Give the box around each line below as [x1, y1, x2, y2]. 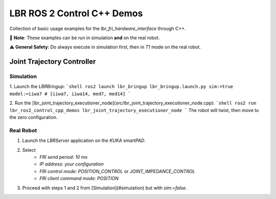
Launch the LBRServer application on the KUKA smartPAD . [22, 137, 146, 144]
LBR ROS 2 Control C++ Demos [9, 8, 143, 19]
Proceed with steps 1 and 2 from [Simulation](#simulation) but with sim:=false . [22, 185, 188, 191]
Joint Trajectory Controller [9, 58, 96, 66]
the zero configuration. [9, 115, 58, 121]
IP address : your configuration [39, 161, 104, 167]
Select [22, 147, 36, 153]
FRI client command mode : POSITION [39, 176, 119, 182]
